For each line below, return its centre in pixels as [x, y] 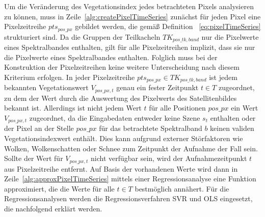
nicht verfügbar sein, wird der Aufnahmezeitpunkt [169, 158]
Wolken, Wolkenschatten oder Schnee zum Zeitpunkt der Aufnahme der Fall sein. [131, 148]
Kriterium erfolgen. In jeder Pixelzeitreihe [70, 77]
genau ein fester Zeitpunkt [157, 87]
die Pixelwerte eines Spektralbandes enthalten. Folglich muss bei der [111, 57]
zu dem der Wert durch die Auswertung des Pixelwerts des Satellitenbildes [121, 98]
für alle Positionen [177, 108]
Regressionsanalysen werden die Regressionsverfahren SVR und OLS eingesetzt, [128, 198]
